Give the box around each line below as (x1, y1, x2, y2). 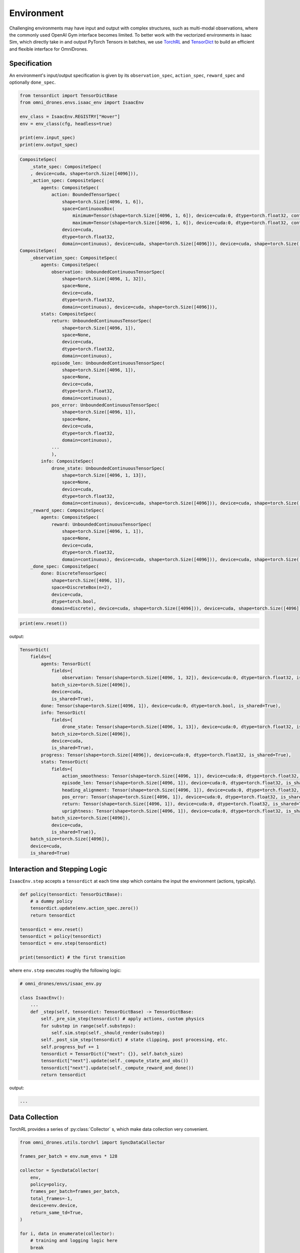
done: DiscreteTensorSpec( (40, 570, 107, 576)
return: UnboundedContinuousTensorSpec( (51, 318, 152, 324)
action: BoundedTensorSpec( (51, 192, 120, 197)
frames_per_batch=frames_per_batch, (30, 1188, 120, 1194)
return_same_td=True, (30, 1209, 83, 1215)
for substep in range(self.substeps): (40, 1023, 136, 1028)
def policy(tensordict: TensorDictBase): (19, 891, 123, 897)
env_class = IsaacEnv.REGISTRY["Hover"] (19, 114, 120, 120)
